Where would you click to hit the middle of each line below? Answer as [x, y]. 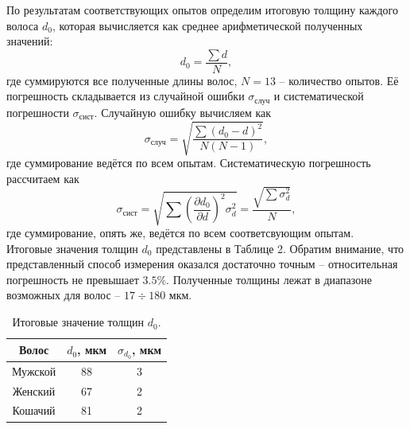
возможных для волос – [64, 295]
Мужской [34, 370]
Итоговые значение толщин [78, 322]
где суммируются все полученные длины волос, [122, 80]
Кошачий [34, 410]
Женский [34, 390]
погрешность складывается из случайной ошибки [126, 96]
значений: [30, 41]
